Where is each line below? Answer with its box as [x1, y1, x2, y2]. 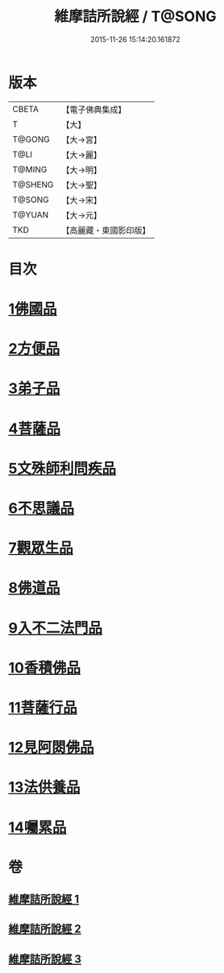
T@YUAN [12, 209, 49, 220]
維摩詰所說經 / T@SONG [54, 7, 217, 26]
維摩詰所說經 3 [8, 952, 82, 966]
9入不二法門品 [8, 619, 103, 637]
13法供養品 [8, 778, 81, 797]
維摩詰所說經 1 [8, 892, 80, 906]
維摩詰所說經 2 [8, 922, 82, 936]
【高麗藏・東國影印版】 [61, 225, 151, 236]
